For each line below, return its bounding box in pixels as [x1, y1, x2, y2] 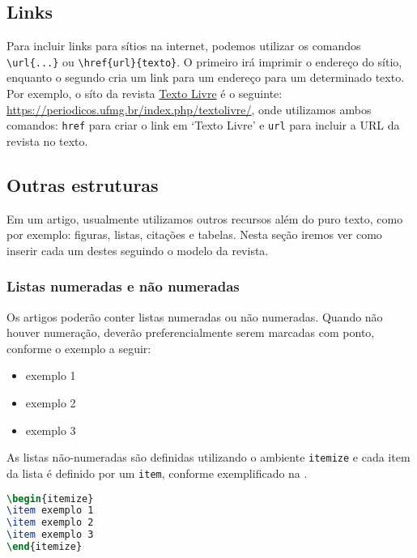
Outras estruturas [6, 172, 159, 197]
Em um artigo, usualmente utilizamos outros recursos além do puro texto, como [6, 210, 403, 227]
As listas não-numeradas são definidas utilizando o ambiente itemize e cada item [6, 449, 411, 466]
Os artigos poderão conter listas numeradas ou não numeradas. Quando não [6, 308, 383, 325]
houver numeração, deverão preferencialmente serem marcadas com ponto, [6, 324, 375, 341]
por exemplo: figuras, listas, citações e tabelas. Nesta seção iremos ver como [6, 226, 382, 243]
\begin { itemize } [6, 492, 94, 505]
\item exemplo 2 [6, 517, 94, 529]
